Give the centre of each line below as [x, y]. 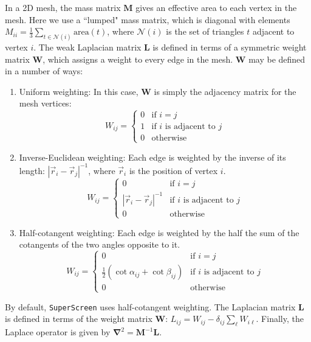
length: [32, 170]
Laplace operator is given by [58, 332]
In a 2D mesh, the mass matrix [63, 7]
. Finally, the [280, 319]
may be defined [277, 59]
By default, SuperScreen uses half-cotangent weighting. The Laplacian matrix [150, 306]
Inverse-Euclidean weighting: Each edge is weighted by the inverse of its [152, 157]
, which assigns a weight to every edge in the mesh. [138, 59]
